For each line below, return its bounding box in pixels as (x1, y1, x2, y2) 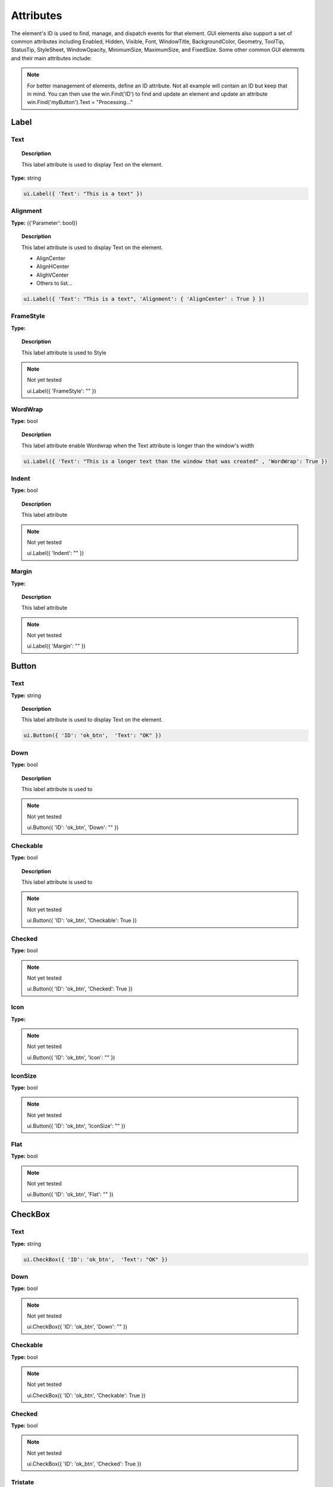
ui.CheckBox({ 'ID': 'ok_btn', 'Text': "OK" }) (23, 1256, 168, 1263)
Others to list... (36, 280, 73, 287)
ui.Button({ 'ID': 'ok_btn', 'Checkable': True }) (27, 917, 137, 924)
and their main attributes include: (11, 54, 92, 62)
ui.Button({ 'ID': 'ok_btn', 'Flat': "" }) (27, 1191, 114, 1198)
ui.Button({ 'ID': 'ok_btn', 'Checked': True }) (27, 985, 133, 993)
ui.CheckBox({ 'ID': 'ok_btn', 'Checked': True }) (27, 1460, 142, 1467)
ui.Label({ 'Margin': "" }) (27, 642, 86, 650)
